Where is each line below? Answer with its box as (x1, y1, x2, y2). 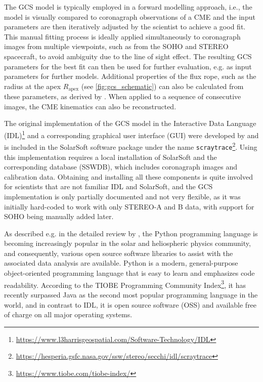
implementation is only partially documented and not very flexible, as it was (4, 191, 241, 201)
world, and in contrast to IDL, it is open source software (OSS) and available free (4, 299, 257, 310)
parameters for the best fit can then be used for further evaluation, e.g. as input (4, 61, 252, 71)
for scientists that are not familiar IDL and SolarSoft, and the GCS (4, 181, 213, 192)
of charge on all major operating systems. (4, 309, 133, 320)
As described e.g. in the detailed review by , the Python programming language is (4, 228, 258, 238)
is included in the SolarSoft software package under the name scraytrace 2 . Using (4, 140, 257, 152)
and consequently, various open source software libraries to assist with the (4, 247, 233, 258)
